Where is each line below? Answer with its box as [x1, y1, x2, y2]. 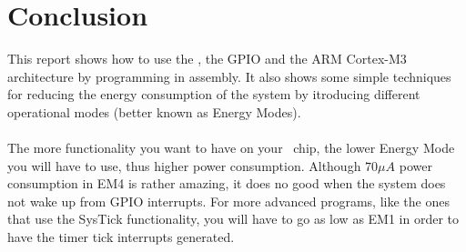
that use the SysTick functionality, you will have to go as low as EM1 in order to [7, 209, 460, 228]
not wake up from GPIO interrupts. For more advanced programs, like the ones [7, 191, 450, 210]
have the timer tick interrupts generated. [7, 227, 235, 247]
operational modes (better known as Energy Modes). [7, 102, 301, 121]
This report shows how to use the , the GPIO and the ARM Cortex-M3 [7, 49, 407, 68]
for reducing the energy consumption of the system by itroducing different [7, 85, 420, 104]
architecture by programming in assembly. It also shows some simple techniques [7, 66, 451, 86]
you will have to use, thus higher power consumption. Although [7, 156, 361, 175]
